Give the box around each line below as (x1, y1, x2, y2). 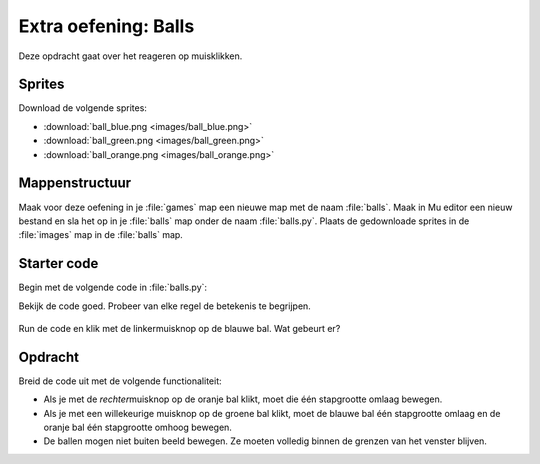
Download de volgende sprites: (18, 102, 147, 114)
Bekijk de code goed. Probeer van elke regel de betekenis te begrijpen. (18, 300, 312, 312)
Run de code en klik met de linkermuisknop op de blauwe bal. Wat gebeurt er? (18, 323, 341, 334)
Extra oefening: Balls (18, 15, 195, 37)
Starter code (18, 255, 99, 272)
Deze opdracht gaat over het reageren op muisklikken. (18, 50, 243, 62)
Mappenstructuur (18, 175, 132, 192)
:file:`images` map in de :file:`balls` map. (18, 229, 184, 241)
